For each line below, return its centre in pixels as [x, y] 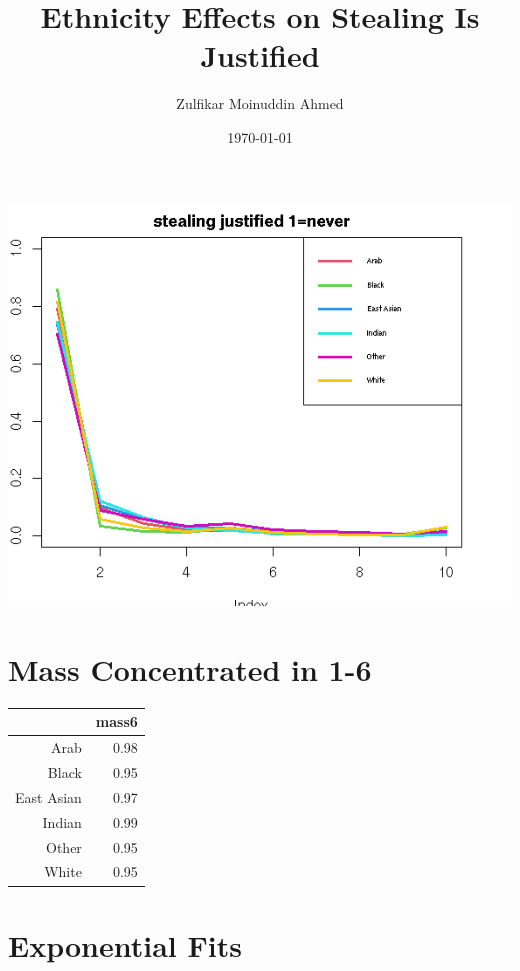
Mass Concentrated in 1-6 [190, 668]
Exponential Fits [125, 944]
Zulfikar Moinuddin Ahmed [260, 103]
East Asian [48, 796]
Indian [62, 821]
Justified [260, 55]
